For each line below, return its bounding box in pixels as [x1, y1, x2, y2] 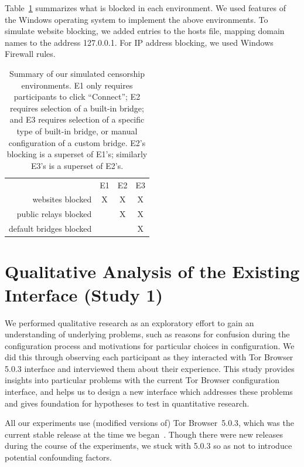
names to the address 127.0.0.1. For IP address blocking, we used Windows [5, 36, 274, 48]
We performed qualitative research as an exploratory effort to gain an [5, 316, 254, 329]
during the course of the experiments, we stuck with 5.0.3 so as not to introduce [5, 439, 292, 452]
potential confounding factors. [5, 451, 112, 463]
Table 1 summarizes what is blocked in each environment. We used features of [5, 2, 286, 13]
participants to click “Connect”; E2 [13, 90, 141, 103]
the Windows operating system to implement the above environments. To [5, 13, 268, 25]
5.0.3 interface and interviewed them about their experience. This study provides [5, 362, 295, 374]
